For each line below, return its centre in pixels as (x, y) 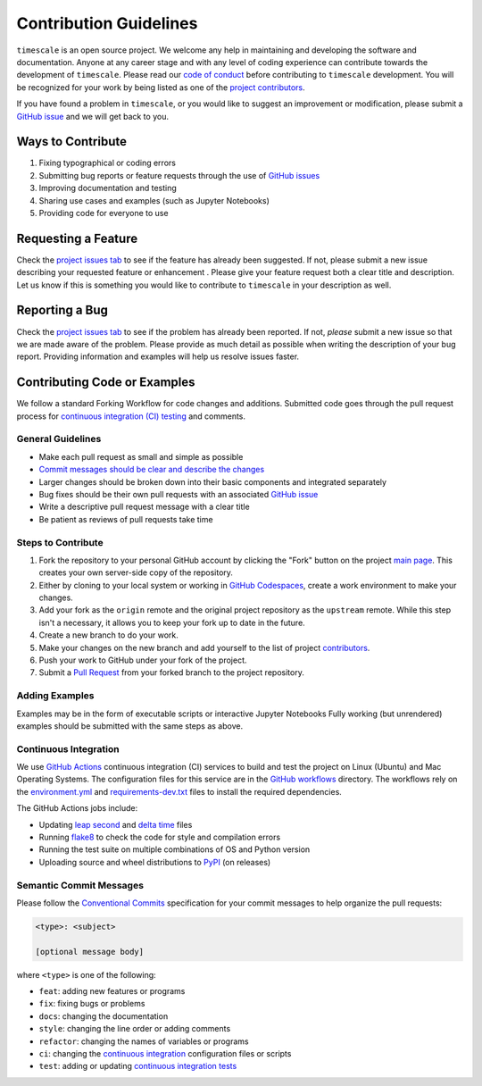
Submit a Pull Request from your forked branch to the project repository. (172, 672)
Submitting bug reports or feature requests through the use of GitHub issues (179, 175)
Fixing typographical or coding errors (107, 163)
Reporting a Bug (62, 310)
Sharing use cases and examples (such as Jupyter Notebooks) (154, 200)
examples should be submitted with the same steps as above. (130, 726)
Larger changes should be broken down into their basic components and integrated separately (213, 481)
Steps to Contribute (60, 542)
